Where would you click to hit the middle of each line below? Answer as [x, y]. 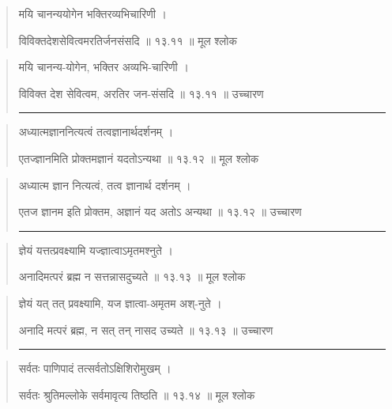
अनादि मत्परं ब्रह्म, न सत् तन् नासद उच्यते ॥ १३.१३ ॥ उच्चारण [146, 329]
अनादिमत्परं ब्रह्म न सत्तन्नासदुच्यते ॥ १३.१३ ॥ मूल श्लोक [132, 276]
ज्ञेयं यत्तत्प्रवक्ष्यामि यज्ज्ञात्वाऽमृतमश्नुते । [96, 250]
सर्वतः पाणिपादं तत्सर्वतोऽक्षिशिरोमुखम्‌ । [95, 368]
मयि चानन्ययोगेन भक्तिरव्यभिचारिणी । [92, 13]
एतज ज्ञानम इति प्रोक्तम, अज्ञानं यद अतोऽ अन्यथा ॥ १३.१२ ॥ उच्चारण [160, 212]
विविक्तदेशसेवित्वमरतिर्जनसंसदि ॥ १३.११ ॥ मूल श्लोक [128, 40]
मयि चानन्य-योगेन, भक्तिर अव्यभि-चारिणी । [104, 67]
